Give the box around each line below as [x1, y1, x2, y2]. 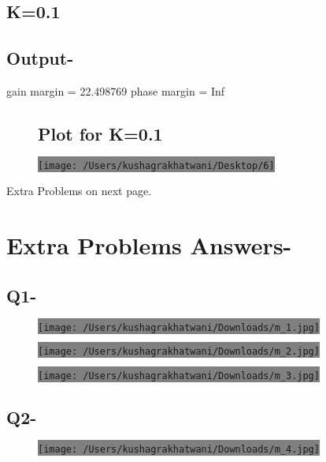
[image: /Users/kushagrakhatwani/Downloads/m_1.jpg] [38, 321, 320, 333]
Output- [6, 46, 74, 70]
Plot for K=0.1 [38, 121, 163, 145]
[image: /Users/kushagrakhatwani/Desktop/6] [38, 160, 275, 171]
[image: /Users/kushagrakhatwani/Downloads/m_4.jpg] [38, 443, 320, 455]
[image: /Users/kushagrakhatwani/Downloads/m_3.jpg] [38, 370, 320, 381]
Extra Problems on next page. [6, 182, 152, 199]
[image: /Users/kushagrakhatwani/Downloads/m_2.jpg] [38, 346, 320, 358]
